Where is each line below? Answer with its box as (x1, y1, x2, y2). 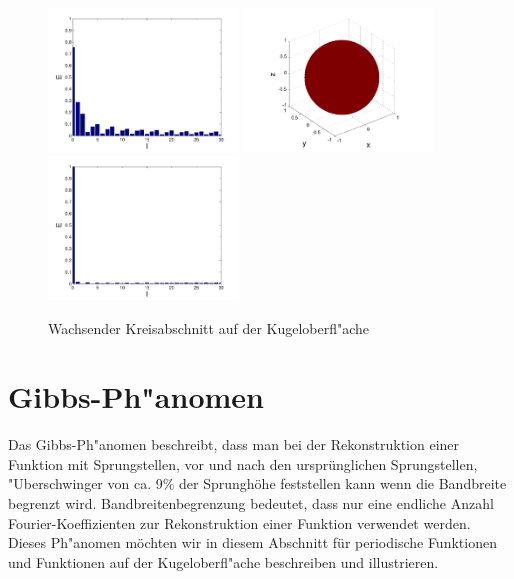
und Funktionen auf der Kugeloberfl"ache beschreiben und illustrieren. (8, 551, 439, 572)
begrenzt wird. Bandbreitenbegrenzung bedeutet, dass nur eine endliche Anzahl (8, 493, 494, 514)
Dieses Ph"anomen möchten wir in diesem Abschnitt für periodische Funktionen (8, 532, 497, 553)
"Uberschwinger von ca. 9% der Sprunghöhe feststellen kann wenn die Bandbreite (8, 473, 507, 494)
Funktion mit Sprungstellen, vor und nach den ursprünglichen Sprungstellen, (8, 453, 478, 474)
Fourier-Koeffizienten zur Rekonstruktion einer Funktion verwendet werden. (8, 512, 471, 533)
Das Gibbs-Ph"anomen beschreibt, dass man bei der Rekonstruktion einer (8, 434, 460, 455)
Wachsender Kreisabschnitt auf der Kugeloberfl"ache (48, 317, 370, 338)
